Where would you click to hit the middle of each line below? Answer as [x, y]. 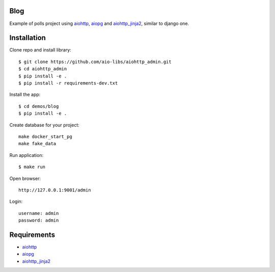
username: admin [39, 213]
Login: [16, 202]
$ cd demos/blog [39, 106]
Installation [28, 38]
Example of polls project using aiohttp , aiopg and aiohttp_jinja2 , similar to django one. [99, 23]
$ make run [32, 167]
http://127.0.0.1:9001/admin [55, 190]
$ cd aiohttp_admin [43, 69]
